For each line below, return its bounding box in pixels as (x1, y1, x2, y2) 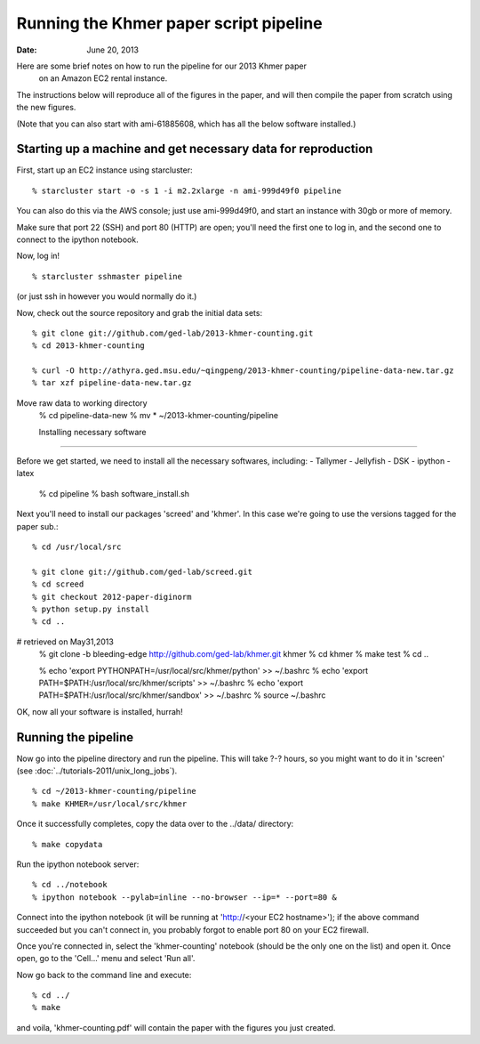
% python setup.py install (32, 603, 150, 614)
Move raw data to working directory (16, 397, 148, 409)
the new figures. (16, 102, 76, 113)
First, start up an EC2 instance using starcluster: (16, 165, 193, 175)
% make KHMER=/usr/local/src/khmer (32, 798, 188, 809)
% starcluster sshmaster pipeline (32, 271, 182, 281)
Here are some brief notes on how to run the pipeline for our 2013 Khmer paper (16, 61, 307, 71)
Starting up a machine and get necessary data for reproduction (16, 142, 373, 157)
